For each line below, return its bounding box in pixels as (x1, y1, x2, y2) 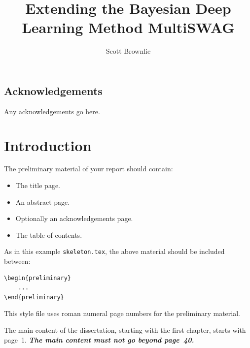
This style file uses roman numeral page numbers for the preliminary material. (4, 308, 240, 318)
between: (4, 256, 31, 266)
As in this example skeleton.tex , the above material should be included (4, 246, 225, 256)
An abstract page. (15, 196, 70, 207)
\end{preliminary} (4, 293, 64, 301)
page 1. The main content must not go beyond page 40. (4, 334, 194, 345)
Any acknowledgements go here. (4, 106, 100, 116)
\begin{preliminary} (4, 274, 71, 282)
